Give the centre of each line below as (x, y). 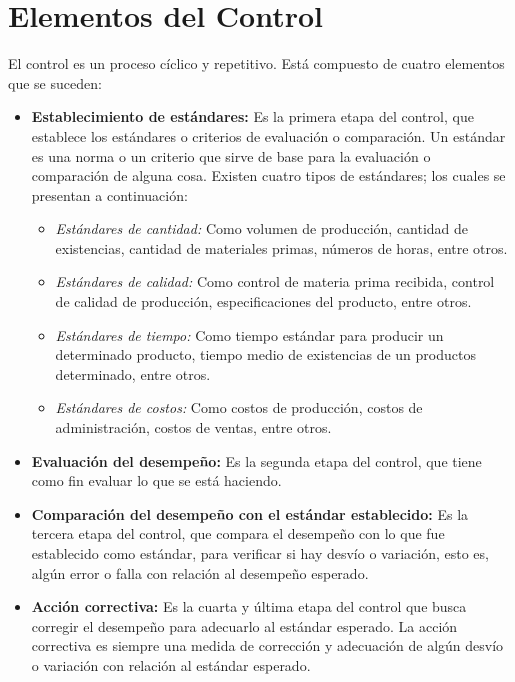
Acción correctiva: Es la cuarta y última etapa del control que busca (249, 606)
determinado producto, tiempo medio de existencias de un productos (265, 354)
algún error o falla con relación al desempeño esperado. (200, 572)
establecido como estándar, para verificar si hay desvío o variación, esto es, (260, 553)
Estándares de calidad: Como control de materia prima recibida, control (275, 281)
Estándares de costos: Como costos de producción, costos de (239, 407)
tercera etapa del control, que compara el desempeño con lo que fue (238, 533)
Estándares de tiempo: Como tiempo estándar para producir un (249, 334)
